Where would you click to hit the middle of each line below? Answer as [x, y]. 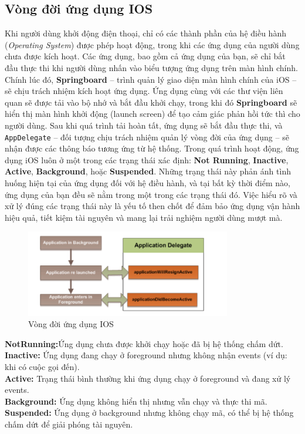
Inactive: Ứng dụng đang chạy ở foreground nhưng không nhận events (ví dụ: [146, 355]
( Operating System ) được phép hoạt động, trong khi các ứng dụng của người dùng [152, 44]
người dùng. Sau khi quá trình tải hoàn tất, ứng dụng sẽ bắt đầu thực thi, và [144, 125]
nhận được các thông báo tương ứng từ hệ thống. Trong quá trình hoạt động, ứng [152, 148]
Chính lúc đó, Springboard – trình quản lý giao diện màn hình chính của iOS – [151, 79]
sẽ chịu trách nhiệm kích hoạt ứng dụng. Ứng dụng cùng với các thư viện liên [144, 91]
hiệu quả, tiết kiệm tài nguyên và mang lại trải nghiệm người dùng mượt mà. [144, 217]
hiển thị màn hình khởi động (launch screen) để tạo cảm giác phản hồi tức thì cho [152, 114]
